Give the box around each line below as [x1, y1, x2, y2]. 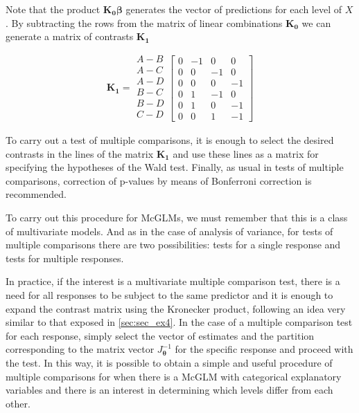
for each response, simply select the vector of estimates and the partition [6, 328, 315, 342]
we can [301, 15, 331, 30]
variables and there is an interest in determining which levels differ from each [6, 383, 333, 397]
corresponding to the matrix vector [6, 342, 155, 356]
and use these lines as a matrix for [173, 146, 319, 160]
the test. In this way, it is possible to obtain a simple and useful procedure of [6, 355, 333, 369]
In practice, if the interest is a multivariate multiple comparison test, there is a [6, 274, 340, 288]
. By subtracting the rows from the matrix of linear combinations [6, 15, 283, 30]
